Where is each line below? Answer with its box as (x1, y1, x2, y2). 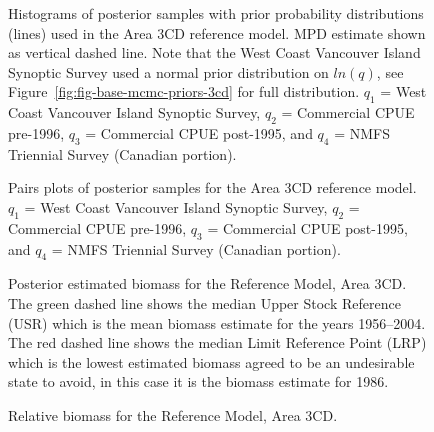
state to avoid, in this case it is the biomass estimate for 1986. (8, 371, 389, 392)
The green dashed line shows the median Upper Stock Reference (8, 292, 401, 313)
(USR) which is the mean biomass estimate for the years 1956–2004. (8, 312, 426, 333)
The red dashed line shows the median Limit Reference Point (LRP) (8, 332, 427, 353)
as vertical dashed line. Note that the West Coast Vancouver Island (8, 42, 421, 63)
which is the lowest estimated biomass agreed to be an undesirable (8, 351, 415, 372)
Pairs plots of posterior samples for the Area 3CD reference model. (8, 177, 417, 198)
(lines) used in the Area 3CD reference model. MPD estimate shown (8, 22, 426, 43)
